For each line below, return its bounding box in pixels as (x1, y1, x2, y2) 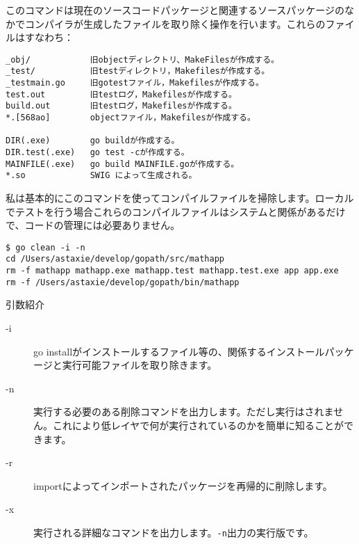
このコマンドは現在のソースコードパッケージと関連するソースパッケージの (6, 3, 345, 17)
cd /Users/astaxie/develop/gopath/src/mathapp (6, 254, 224, 264)
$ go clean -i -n (6, 242, 85, 253)
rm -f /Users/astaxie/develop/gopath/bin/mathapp (6, 277, 240, 287)
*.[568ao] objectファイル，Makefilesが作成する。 (6, 113, 256, 123)
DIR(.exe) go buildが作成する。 (6, 136, 180, 146)
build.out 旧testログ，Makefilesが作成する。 (6, 101, 237, 111)
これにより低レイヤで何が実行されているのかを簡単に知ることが (52, 417, 344, 432)
